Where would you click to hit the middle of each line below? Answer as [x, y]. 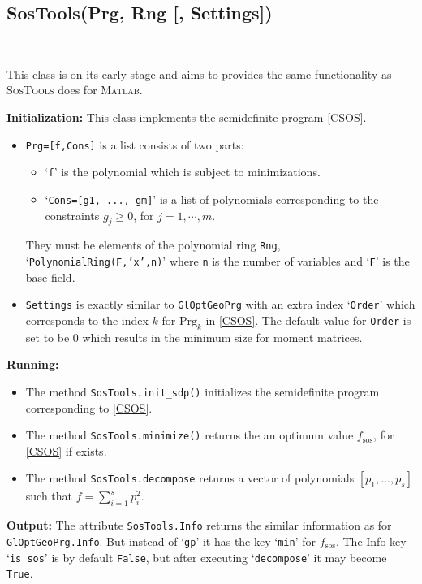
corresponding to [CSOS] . [89, 407]
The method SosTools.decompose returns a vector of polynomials [190, 478]
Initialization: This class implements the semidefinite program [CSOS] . [187, 117]
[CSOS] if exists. [66, 450]
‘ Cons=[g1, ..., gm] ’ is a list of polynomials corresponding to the [212, 199]
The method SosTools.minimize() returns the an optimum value [189, 435]
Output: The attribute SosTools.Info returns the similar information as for [199, 525]
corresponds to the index [87, 320]
